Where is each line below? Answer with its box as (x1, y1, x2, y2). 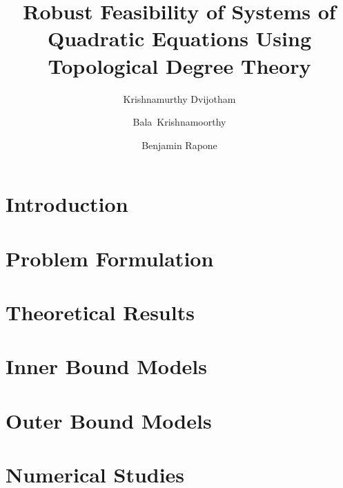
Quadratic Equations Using (47, 24, 312, 52)
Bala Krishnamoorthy (133, 115, 226, 129)
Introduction (6, 190, 128, 218)
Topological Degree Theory (48, 51, 311, 79)
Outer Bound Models (6, 406, 212, 434)
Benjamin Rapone (141, 137, 217, 152)
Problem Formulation (6, 244, 214, 272)
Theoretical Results (6, 298, 195, 326)
